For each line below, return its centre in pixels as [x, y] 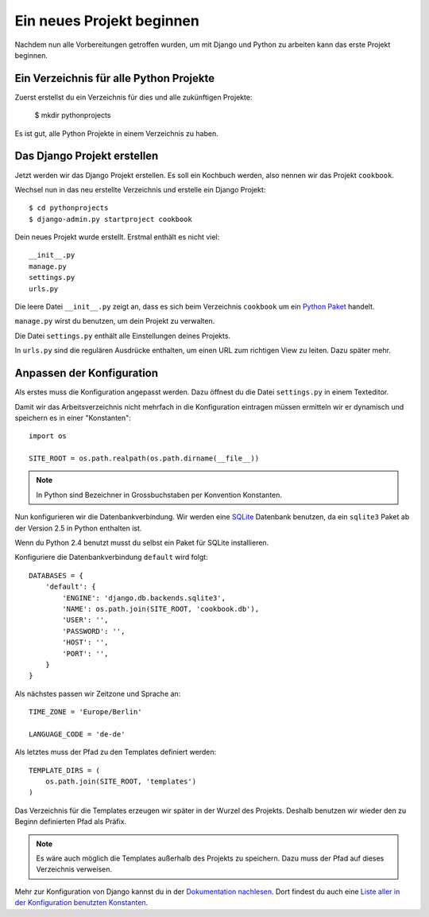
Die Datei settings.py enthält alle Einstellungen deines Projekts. [122, 336]
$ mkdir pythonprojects [73, 115]
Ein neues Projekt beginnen [107, 21]
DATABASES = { [56, 575]
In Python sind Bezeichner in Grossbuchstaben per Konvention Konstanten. [159, 495]
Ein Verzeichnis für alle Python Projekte [114, 78]
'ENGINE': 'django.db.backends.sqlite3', [144, 598]
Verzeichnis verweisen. [74, 869]
